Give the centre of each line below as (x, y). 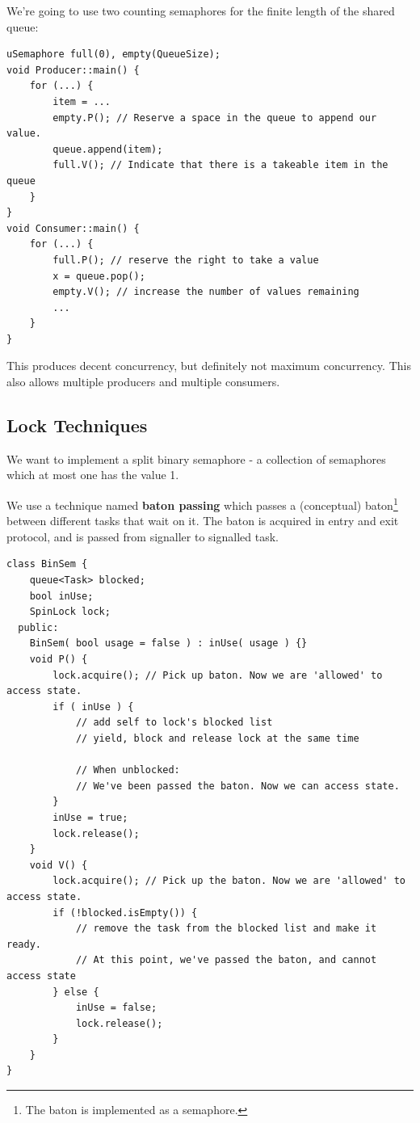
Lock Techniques (77, 425)
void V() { (59, 865)
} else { (76, 992)
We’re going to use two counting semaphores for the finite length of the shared (201, 11)
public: (38, 627)
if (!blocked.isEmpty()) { (125, 913)
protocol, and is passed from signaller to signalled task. (143, 536)
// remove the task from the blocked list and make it (226, 929)
